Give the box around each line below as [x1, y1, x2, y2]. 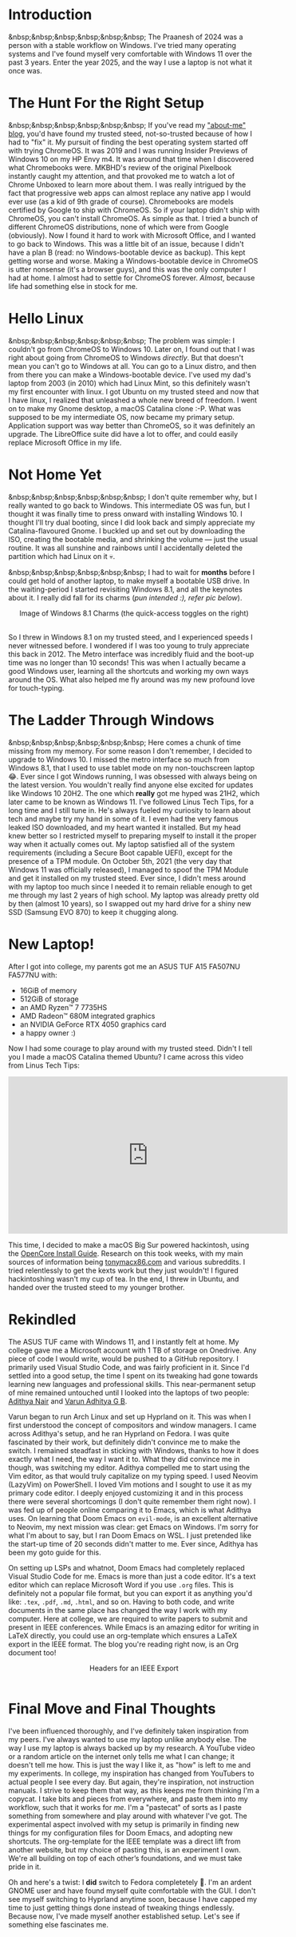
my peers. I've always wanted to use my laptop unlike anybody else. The [8, 1734, 247, 1744]
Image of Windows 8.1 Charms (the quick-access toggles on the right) [19, 608, 249, 618]
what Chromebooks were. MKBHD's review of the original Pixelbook [8, 162, 232, 172]
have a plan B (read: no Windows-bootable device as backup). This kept [8, 248, 246, 257]
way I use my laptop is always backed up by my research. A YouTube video [8, 1743, 255, 1753]
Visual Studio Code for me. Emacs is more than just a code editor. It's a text [8, 1571, 256, 1581]
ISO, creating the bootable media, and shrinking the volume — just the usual [8, 534, 258, 544]
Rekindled [8, 1310, 77, 1329]
